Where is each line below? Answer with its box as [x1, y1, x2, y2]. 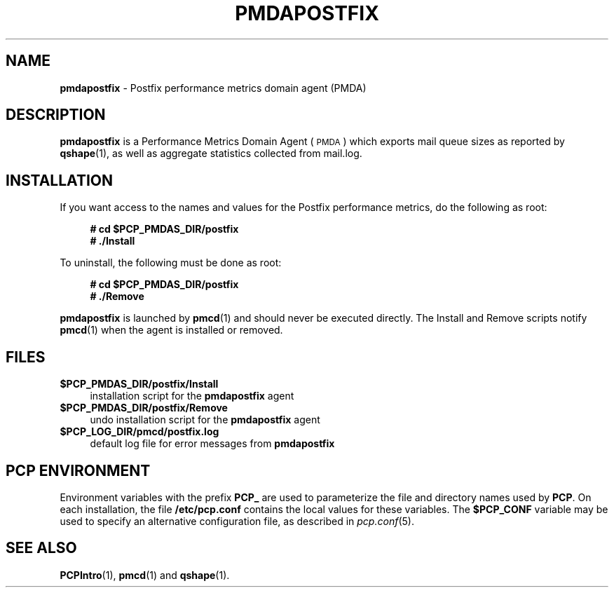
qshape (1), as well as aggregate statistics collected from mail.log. [60, 147, 362, 160]
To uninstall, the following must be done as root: [60, 257, 282, 269]
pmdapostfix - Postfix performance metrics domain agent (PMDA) [60, 81, 367, 94]
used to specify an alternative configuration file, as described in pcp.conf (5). [60, 514, 414, 527]
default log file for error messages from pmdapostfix [90, 437, 335, 450]
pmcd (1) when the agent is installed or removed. [60, 324, 283, 336]
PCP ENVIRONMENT [6, 461, 151, 479]
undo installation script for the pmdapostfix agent [90, 414, 320, 426]
